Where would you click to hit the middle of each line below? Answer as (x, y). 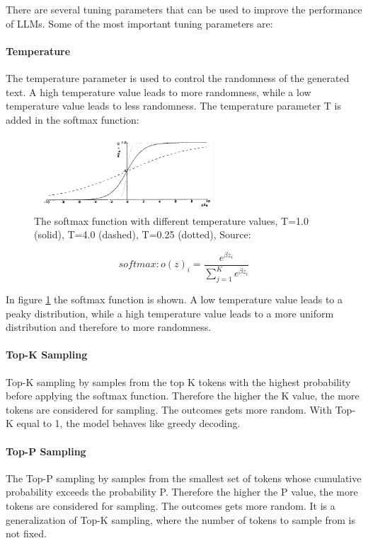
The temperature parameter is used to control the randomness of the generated (178, 77)
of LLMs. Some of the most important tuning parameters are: (139, 23)
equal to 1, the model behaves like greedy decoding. (128, 423)
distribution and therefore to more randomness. (109, 327)
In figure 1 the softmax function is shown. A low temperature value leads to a (174, 299)
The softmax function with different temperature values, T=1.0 (171, 220)
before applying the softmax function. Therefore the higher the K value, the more (183, 396)
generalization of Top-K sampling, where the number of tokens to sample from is (180, 519)
